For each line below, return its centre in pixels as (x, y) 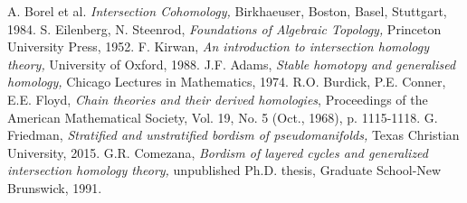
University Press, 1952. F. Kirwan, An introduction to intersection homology (218, 46)
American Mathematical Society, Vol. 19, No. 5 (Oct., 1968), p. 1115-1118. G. (223, 117)
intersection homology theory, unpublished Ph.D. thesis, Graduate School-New (224, 170)
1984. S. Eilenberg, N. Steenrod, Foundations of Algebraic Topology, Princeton (224, 28)
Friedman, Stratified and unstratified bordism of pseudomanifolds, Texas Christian (233, 135)
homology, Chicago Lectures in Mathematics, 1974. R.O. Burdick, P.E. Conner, (227, 82)
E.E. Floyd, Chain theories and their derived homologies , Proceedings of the (218, 99)
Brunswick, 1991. (55, 187)
